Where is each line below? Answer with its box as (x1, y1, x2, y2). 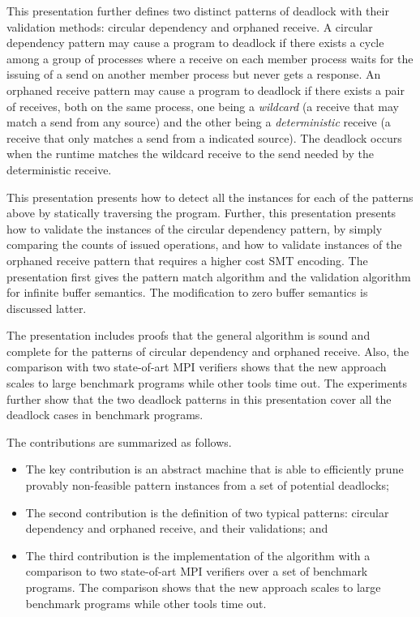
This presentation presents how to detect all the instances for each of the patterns (6, 188, 414, 205)
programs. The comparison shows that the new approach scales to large (25, 579, 381, 595)
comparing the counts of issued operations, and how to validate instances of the (6, 236, 402, 253)
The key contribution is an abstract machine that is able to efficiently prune (25, 461, 404, 478)
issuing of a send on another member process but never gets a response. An (6, 66, 381, 83)
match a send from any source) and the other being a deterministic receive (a (6, 114, 391, 131)
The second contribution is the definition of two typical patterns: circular (25, 503, 389, 521)
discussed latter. (6, 299, 87, 316)
